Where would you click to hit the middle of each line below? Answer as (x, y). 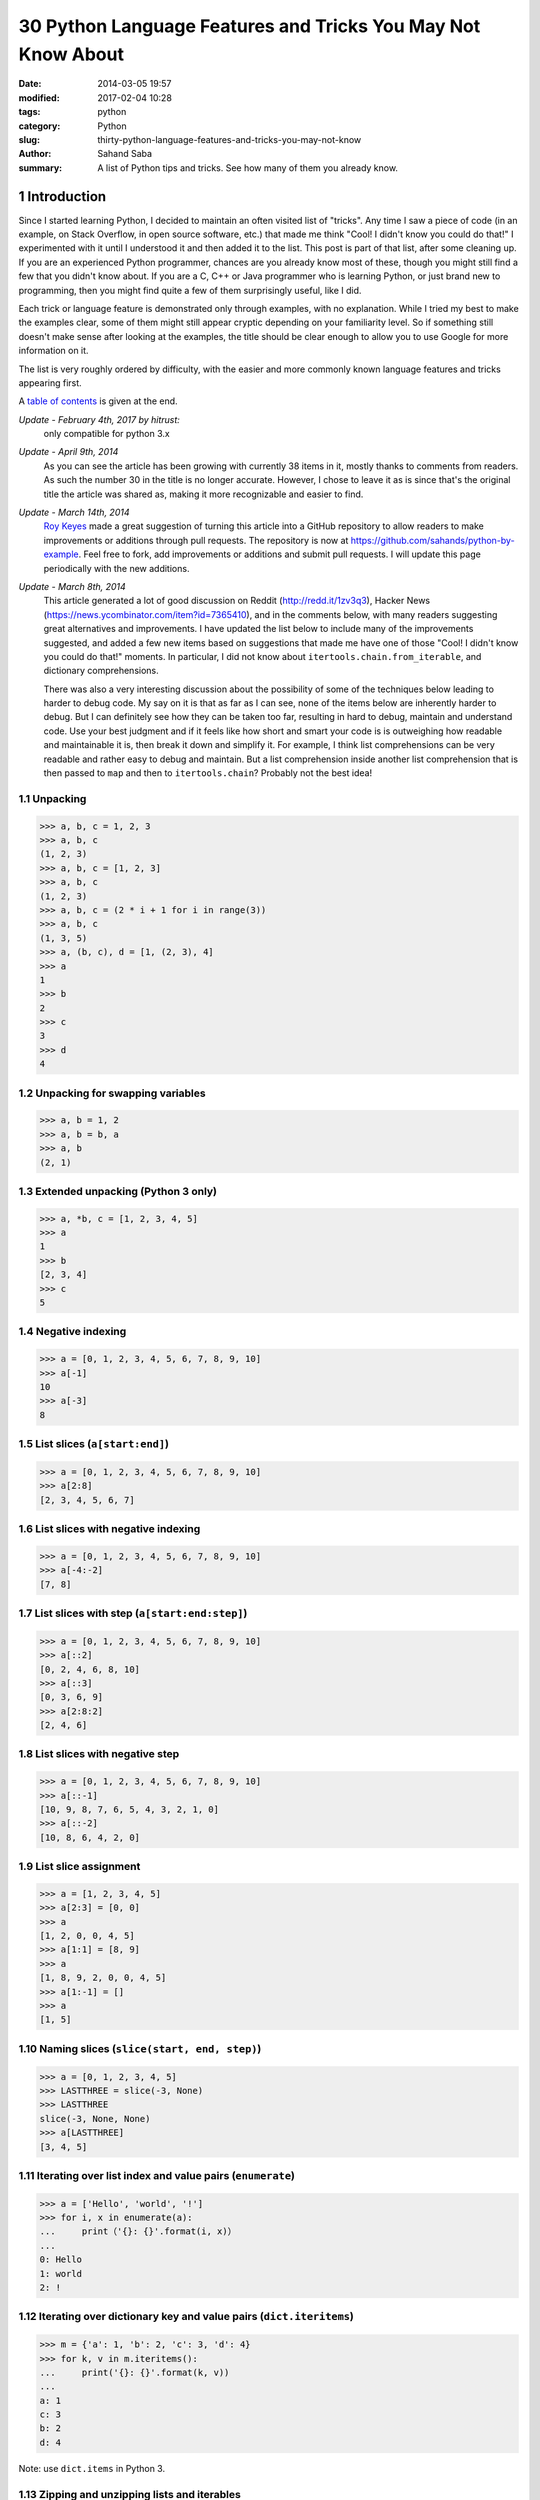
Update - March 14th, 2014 (74, 512)
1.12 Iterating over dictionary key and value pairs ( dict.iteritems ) (186, 2317)
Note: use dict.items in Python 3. (91, 2468)
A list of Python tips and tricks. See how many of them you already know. (248, 167)
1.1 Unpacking (52, 798)
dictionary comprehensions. (101, 671)
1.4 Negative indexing (72, 1332)
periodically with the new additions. (116, 568)
